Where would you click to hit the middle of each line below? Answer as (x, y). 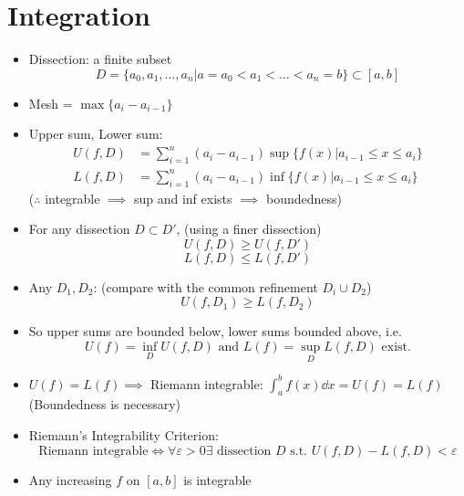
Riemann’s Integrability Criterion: (124, 435)
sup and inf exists (183, 198)
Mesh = (51, 103)
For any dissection (79, 229)
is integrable (217, 479)
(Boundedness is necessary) (105, 404)
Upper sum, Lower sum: (96, 134)
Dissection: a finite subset (100, 59)
